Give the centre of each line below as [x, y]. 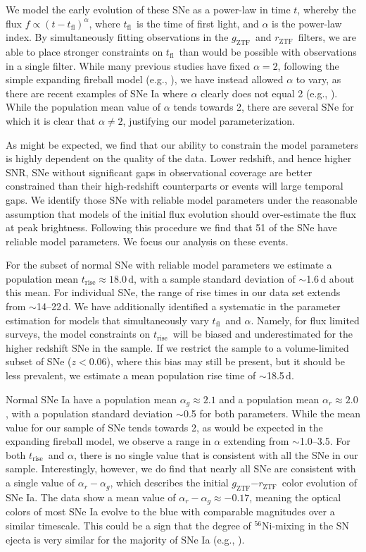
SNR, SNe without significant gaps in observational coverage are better [159, 172]
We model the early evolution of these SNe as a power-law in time [148, 9]
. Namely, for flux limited [305, 320]
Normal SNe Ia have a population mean [91, 399]
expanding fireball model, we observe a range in [108, 441]
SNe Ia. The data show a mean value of [91, 497]
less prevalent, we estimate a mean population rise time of [131, 375]
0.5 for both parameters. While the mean [272, 413]
